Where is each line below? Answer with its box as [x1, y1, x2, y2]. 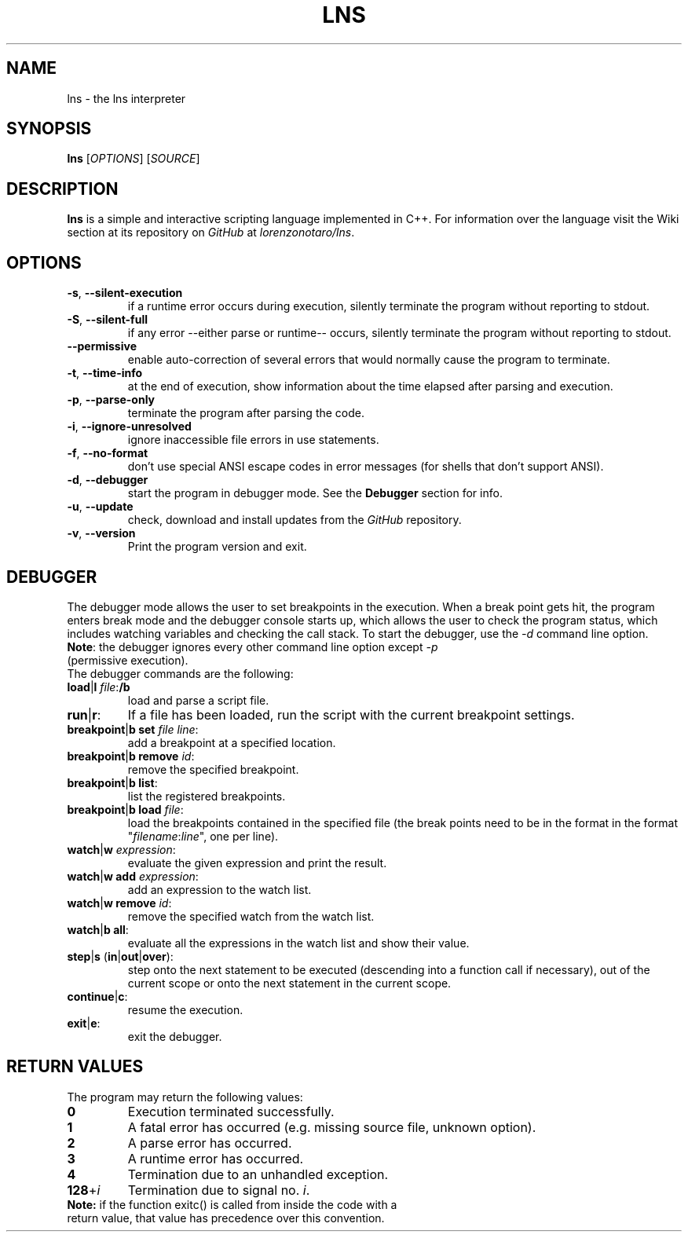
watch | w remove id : [67, 896, 172, 910]
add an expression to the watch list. [127, 882, 312, 896]
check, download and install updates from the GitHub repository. [127, 513, 462, 527]
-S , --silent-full [67, 313, 148, 327]
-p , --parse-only [67, 393, 156, 407]
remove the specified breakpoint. [127, 762, 299, 776]
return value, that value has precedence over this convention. [67, 1211, 385, 1225]
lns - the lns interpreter [67, 91, 186, 105]
